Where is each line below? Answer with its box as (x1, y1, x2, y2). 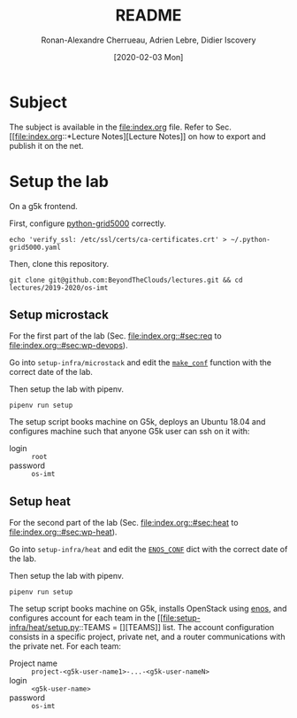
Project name (9, 658, 58, 669)
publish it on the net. (9, 140, 84, 151)
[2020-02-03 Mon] (113, 51, 184, 62)
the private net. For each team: (9, 641, 122, 652)
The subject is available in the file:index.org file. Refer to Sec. (9, 121, 232, 132)
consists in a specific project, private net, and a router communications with (9, 631, 286, 643)
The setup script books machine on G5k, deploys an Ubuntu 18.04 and (9, 417, 266, 427)
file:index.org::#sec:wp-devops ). (9, 340, 128, 351)
